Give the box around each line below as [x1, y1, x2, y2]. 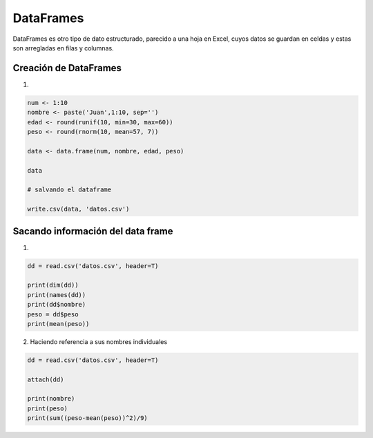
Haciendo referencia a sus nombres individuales [30, 337, 168, 345]
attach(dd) [27, 375, 64, 383]
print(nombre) [27, 394, 75, 403]
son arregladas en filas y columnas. [12, 44, 114, 52]
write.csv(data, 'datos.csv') [27, 205, 130, 213]
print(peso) [27, 404, 68, 412]
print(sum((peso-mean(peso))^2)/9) [27, 415, 148, 422]
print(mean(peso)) [27, 320, 90, 327]
